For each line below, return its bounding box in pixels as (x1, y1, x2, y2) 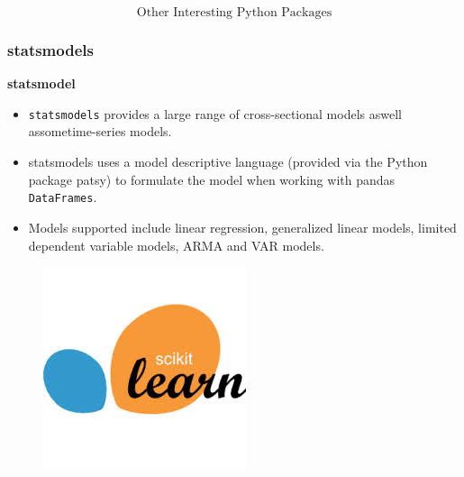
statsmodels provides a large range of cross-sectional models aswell (28, 104, 402, 123)
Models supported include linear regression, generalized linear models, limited (28, 217, 457, 236)
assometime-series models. (28, 122, 172, 141)
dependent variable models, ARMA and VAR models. (28, 235, 324, 254)
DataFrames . (28, 188, 97, 206)
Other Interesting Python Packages (136, 6, 332, 19)
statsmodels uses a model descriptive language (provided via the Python (28, 152, 428, 171)
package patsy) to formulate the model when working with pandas (28, 170, 396, 188)
